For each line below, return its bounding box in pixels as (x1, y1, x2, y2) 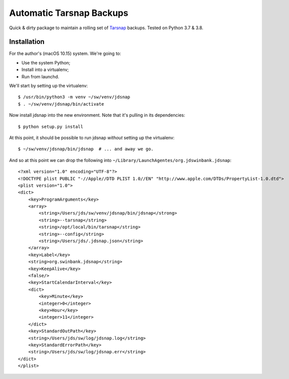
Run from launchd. (21, 73, 59, 79)
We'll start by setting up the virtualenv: (9, 83, 88, 89)
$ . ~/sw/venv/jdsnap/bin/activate (18, 101, 104, 107)
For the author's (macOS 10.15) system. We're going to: (9, 51, 121, 56)
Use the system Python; (21, 59, 71, 65)
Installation (9, 38, 45, 46)
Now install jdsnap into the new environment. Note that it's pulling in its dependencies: (9, 112, 186, 118)
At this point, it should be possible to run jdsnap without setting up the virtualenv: (9, 134, 175, 141)
